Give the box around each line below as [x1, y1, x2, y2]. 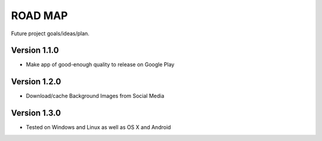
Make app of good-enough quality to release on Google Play [26, 61, 175, 68]
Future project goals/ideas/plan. [11, 30, 89, 37]
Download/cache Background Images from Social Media [26, 93, 165, 100]
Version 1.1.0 [11, 45, 59, 56]
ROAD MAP [11, 9, 68, 22]
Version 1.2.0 [11, 76, 61, 87]
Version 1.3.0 [11, 108, 61, 118]
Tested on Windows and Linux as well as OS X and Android [26, 124, 171, 131]
